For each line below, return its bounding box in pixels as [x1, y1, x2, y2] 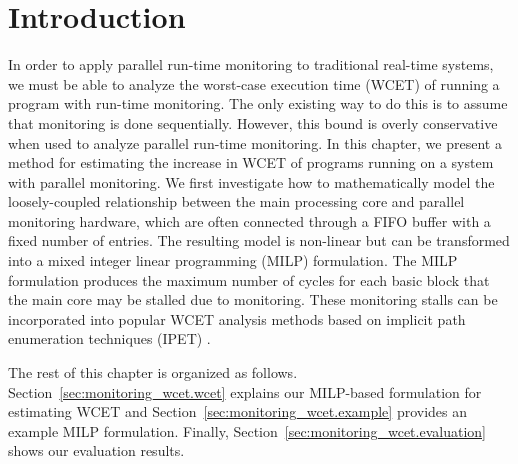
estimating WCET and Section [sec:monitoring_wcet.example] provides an [8, 401, 468, 422]
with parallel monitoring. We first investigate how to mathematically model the [8, 171, 495, 192]
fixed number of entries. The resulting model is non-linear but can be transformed [8, 230, 510, 251]
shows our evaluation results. [8, 440, 185, 461]
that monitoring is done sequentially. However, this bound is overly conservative [8, 112, 498, 133]
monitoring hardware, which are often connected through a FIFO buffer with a [8, 210, 491, 231]
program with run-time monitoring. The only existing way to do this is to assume [8, 93, 508, 114]
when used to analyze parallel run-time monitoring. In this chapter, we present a [8, 132, 502, 153]
